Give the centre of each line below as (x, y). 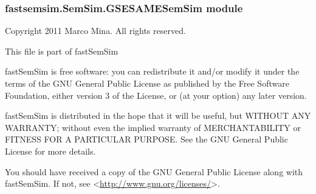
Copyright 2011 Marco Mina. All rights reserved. (95, 31)
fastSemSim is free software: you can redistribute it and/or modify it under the (152, 71)
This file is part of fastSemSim (62, 51)
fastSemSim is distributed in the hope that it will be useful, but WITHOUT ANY (158, 115)
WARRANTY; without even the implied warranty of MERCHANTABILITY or (153, 127)
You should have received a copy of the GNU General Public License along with (154, 171)
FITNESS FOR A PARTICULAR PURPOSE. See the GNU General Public (146, 139)
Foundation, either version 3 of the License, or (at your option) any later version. (156, 95)
